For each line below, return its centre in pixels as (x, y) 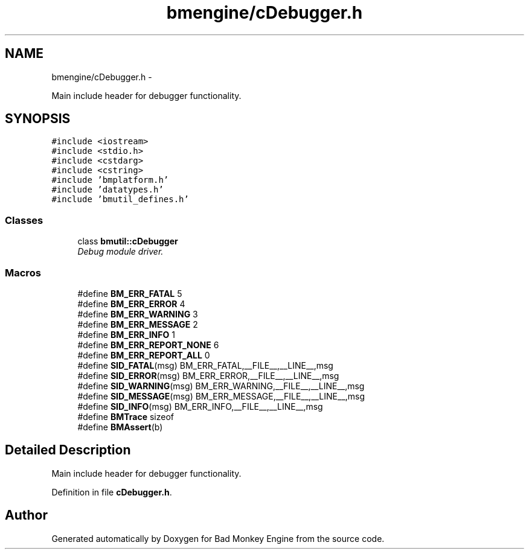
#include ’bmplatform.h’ (110, 180)
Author (26, 515)
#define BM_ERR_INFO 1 (126, 334)
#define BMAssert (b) (120, 427)
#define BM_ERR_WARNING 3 (138, 314)
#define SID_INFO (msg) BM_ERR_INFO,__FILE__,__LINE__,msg (200, 406)
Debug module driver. (120, 252)
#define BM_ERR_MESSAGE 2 (138, 324)
